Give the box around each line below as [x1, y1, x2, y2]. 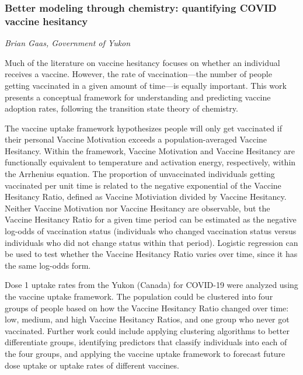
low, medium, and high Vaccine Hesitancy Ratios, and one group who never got [5, 313, 290, 325]
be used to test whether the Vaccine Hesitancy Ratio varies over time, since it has [5, 248, 298, 260]
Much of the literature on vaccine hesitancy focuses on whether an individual [5, 56, 280, 68]
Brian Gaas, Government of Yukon [5, 37, 131, 49]
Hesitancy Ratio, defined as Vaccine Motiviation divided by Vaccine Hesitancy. [5, 190, 287, 203]
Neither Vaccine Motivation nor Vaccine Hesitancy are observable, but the [5, 202, 270, 214]
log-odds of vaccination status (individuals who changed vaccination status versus [5, 225, 297, 237]
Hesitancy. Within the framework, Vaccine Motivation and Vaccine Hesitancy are [5, 144, 295, 157]
